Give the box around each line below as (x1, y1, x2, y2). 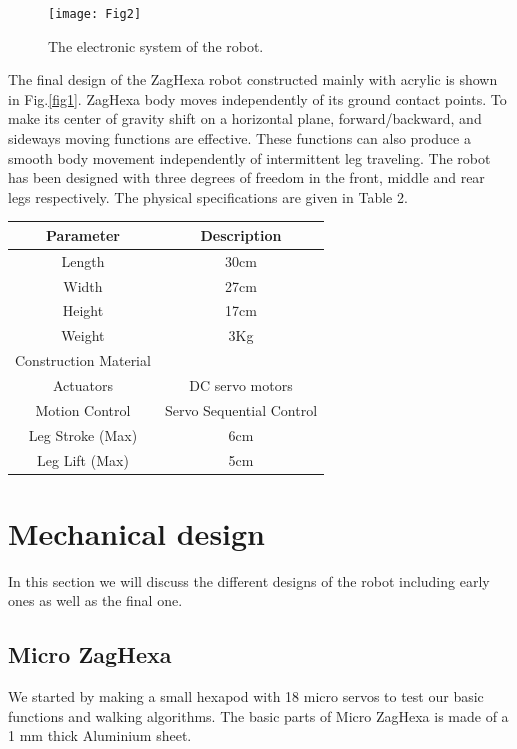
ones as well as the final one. (8, 590, 183, 611)
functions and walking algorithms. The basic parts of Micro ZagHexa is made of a (8, 705, 509, 726)
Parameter (46, 224, 120, 245)
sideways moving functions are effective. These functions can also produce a (8, 128, 471, 149)
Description (200, 224, 282, 245)
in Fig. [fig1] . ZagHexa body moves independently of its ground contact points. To (8, 88, 507, 109)
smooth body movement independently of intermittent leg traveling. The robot (8, 147, 491, 168)
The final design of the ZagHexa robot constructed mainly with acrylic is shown (8, 69, 498, 90)
